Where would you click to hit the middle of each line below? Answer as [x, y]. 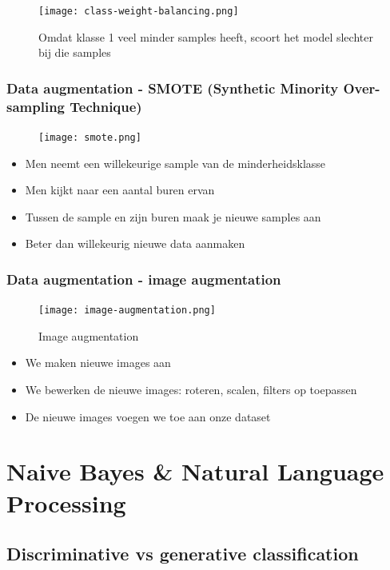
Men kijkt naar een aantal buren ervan [120, 190]
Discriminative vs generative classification [183, 554]
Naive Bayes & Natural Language [195, 471]
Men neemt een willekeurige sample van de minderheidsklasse [175, 163]
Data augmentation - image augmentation [144, 279]
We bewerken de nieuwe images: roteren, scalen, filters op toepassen [191, 390]
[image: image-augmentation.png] [127, 311]
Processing [66, 502]
